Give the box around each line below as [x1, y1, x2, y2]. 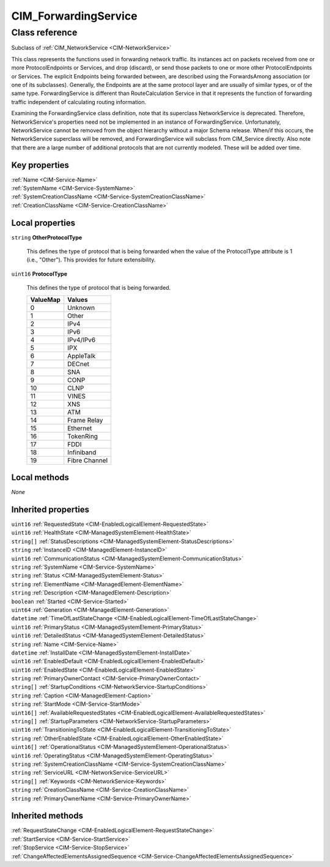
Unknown [67, 303, 95, 312]
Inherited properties [11, 504, 90, 514]
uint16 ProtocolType [11, 270, 67, 277]
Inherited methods [11, 811, 84, 821]
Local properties [11, 217, 76, 228]
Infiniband [67, 448, 97, 456]
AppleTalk [67, 351, 96, 360]
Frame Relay [67, 416, 103, 424]
